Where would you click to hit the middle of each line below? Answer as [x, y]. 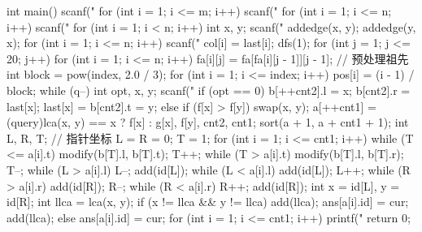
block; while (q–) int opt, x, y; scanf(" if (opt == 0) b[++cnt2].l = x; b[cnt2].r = [209, 90]
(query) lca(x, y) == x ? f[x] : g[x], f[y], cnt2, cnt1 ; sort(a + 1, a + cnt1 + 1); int [208, 122]
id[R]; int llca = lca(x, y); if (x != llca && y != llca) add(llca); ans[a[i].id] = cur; [208, 202]
